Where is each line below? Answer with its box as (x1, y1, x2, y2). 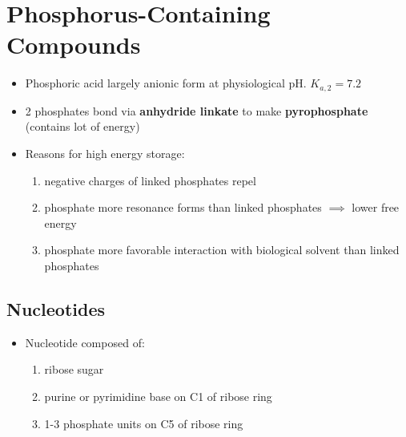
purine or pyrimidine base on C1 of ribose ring (44, 387, 272, 404)
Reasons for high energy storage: (25, 144, 185, 161)
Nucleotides (6, 296, 105, 321)
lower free (352, 199, 400, 216)
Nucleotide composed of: (25, 334, 145, 350)
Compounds (6, 28, 141, 61)
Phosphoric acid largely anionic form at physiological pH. (25, 75, 307, 91)
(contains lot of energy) (25, 118, 140, 135)
